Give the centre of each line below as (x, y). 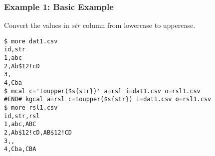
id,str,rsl (22, 116)
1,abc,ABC (20, 124)
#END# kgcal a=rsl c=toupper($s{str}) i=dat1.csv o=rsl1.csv (108, 99)
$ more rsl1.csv (31, 108)
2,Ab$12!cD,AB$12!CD (38, 133)
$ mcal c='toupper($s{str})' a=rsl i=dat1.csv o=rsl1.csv (102, 91)
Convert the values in (37, 25)
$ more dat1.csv (31, 41)
